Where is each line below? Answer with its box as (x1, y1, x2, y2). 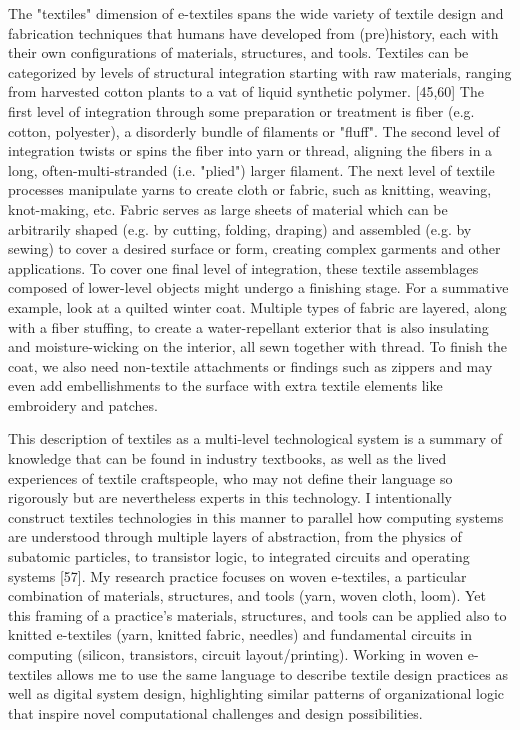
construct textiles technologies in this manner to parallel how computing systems (8, 506, 504, 527)
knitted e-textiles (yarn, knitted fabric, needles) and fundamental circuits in (8, 624, 472, 645)
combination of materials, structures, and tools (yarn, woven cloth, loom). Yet (8, 585, 487, 606)
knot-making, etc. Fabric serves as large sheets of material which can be (8, 198, 448, 219)
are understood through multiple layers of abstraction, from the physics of (8, 526, 462, 547)
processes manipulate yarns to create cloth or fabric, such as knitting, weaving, (8, 179, 492, 200)
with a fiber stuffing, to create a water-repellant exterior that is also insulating (8, 316, 489, 337)
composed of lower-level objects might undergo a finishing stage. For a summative (8, 277, 509, 298)
